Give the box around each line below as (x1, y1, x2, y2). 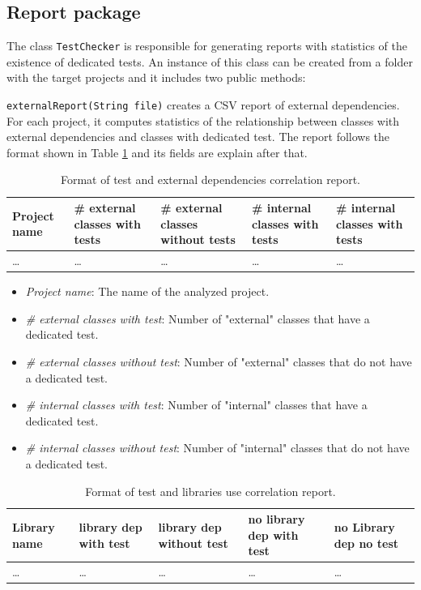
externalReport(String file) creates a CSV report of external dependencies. (6, 96, 400, 113)
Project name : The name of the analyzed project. (25, 283, 270, 300)
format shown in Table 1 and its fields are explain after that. (6, 143, 308, 160)
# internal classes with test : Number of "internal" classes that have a (25, 396, 368, 413)
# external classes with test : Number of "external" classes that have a (25, 310, 370, 327)
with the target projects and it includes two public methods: (6, 69, 306, 86)
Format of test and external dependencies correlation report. (60, 171, 361, 188)
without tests (160, 231, 236, 248)
